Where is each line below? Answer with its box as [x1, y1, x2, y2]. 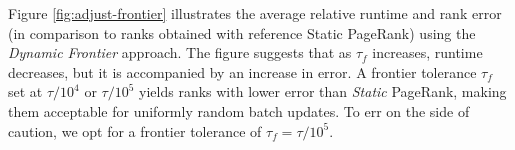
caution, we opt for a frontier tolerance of [8, 120, 262, 141]
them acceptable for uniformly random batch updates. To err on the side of [8, 100, 470, 121]
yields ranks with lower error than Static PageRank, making [139, 81, 507, 102]
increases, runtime [372, 42, 483, 63]
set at [8, 81, 43, 102]
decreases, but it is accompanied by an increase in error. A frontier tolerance [8, 61, 477, 82]
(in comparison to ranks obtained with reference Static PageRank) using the [8, 22, 476, 43]
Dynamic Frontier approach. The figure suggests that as [8, 42, 352, 63]
